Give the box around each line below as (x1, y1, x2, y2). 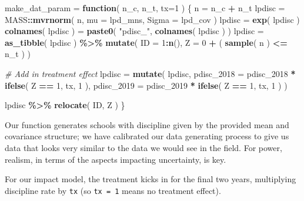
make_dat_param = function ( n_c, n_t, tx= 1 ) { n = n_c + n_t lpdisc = (5, 2, 285, 14)
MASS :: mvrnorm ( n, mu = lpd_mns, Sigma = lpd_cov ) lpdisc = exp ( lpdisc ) (5, 13, 300, 25)
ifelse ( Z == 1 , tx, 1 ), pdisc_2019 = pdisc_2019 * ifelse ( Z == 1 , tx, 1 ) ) (5, 79, 288, 91)
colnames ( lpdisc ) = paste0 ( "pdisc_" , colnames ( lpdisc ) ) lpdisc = (5, 25, 264, 37)
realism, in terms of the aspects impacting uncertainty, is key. (5, 153, 226, 165)
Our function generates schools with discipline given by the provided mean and (5, 118, 289, 130)
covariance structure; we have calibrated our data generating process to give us (5, 130, 289, 142)
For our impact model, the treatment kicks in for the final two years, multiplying (5, 173, 296, 185)
